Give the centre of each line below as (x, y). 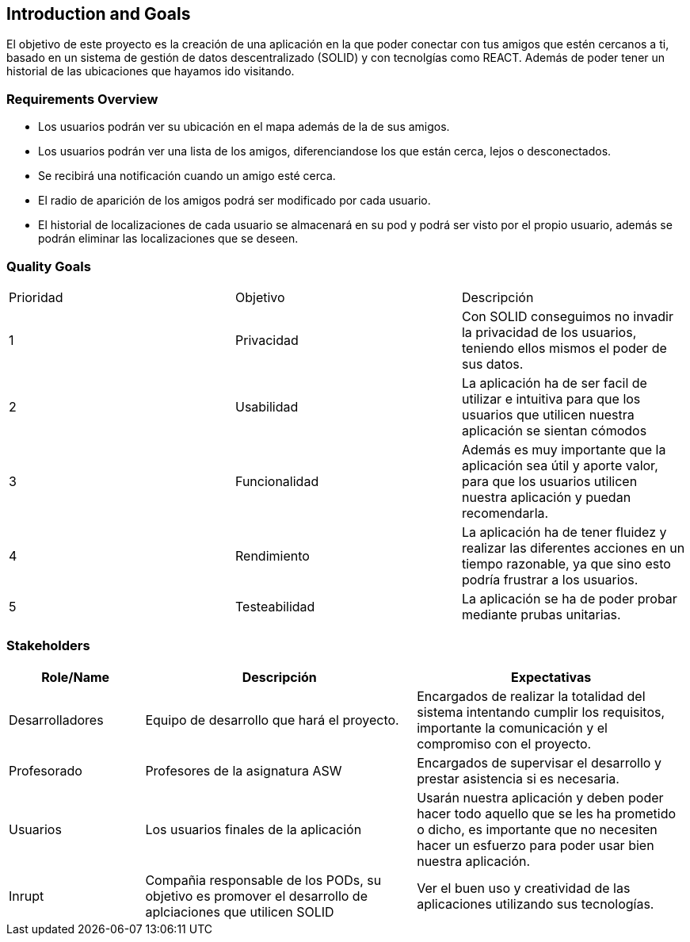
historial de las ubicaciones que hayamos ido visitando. (151, 71)
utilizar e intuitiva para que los (551, 398)
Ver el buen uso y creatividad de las (524, 888)
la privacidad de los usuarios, (549, 332)
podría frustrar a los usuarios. (550, 579)
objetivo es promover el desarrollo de (256, 896)
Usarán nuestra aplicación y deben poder (540, 797)
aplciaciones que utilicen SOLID (240, 911)
